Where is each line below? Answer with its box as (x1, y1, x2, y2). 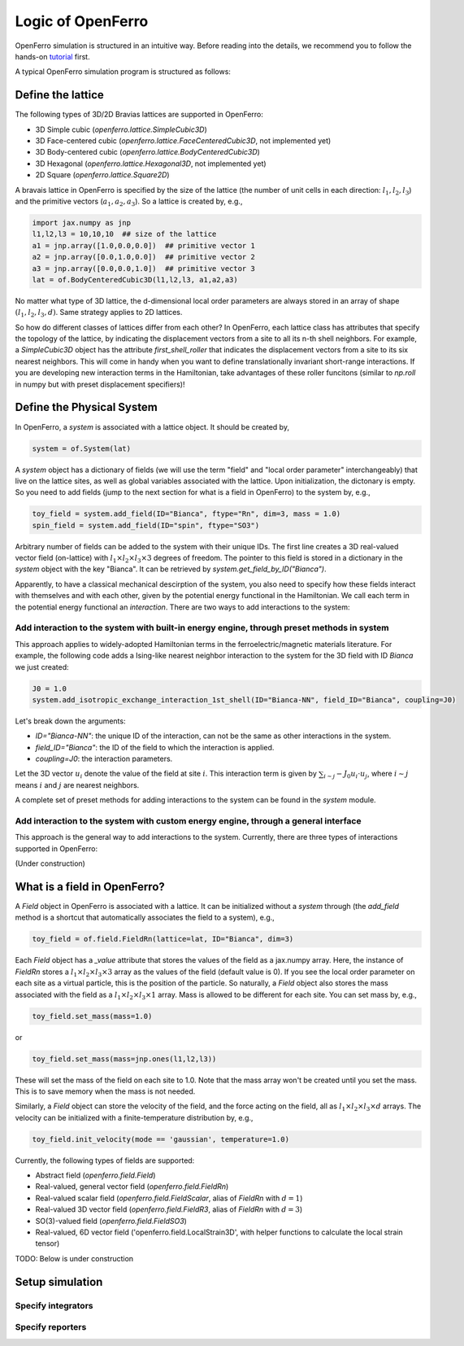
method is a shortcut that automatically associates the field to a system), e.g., (15, 912, 275, 923)
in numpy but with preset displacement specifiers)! (15, 379, 185, 389)
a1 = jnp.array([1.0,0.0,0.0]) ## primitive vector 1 (32, 241, 255, 250)
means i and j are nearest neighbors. (15, 780, 140, 789)
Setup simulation (15, 1274, 103, 1289)
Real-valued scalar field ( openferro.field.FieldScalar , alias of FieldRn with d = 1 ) (35, 1193, 303, 1203)
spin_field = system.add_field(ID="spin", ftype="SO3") (32, 521, 260, 530)
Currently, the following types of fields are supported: (15, 1156, 195, 1165)
